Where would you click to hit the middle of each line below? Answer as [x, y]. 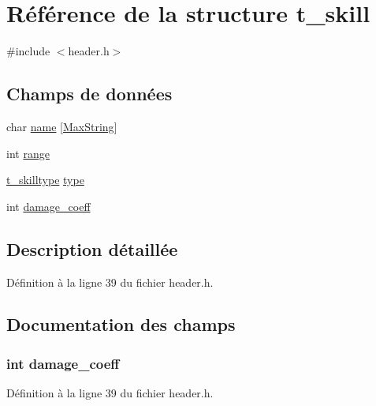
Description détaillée [92, 248]
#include [28, 51]
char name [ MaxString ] [62, 126]
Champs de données [89, 94]
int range [28, 153]
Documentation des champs [121, 324]
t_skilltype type [45, 180]
